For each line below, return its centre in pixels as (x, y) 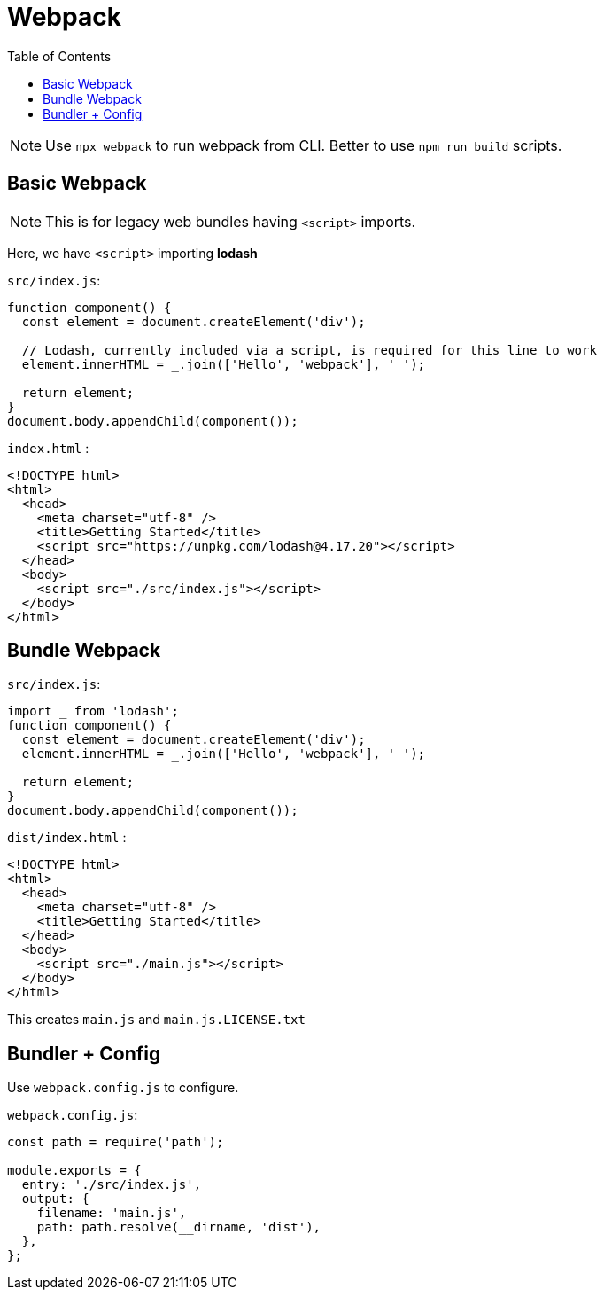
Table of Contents (59, 56)
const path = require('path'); (116, 1142)
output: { (55, 1199)
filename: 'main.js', (112, 1213)
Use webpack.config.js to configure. (123, 1088)
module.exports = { (74, 1171)
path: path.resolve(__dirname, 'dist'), (179, 1227)
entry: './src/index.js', (112, 1185)
